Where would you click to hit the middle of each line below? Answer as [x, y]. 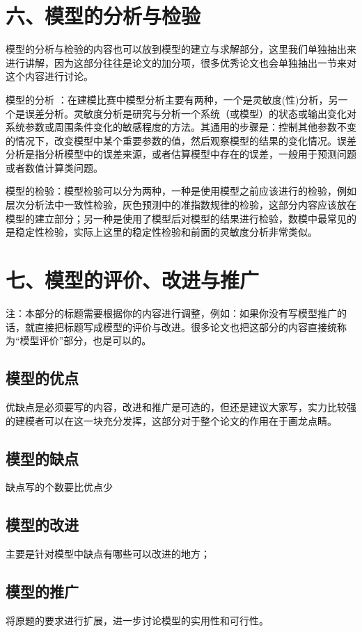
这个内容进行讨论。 [49, 76]
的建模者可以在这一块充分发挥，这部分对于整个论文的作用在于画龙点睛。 [171, 420]
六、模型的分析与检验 [103, 16]
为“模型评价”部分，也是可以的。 [79, 340]
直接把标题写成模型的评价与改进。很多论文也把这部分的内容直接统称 [190, 326]
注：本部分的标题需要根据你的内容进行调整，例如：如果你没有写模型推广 [171, 313]
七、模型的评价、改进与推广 [133, 280]
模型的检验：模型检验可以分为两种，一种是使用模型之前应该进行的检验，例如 [181, 191]
